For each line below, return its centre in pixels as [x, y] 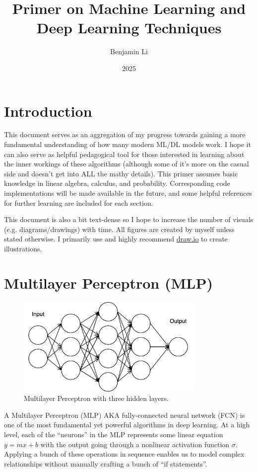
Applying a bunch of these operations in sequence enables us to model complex [124, 454]
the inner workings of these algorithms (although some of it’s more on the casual [127, 164]
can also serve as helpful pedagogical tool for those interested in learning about [124, 154]
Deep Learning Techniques [129, 28]
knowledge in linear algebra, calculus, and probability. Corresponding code [117, 183]
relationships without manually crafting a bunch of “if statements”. [106, 463]
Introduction [48, 111]
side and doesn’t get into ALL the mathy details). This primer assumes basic [121, 173]
